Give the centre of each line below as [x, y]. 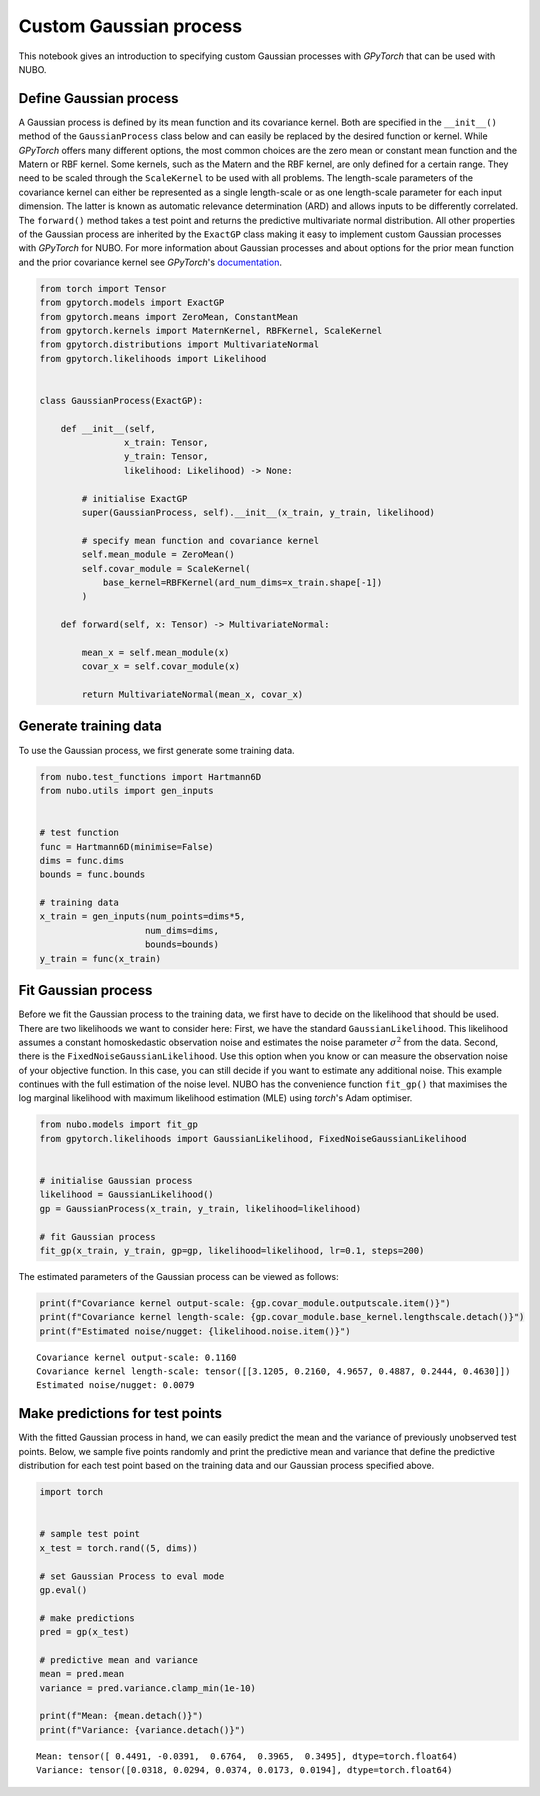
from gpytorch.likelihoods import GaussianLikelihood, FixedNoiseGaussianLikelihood [253, 1138]
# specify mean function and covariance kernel [200, 540]
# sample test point [89, 1534]
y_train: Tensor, [166, 456]
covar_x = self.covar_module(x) [160, 666]
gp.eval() [63, 1589]
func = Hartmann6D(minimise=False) [126, 846]
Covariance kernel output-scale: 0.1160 [136, 1357]
